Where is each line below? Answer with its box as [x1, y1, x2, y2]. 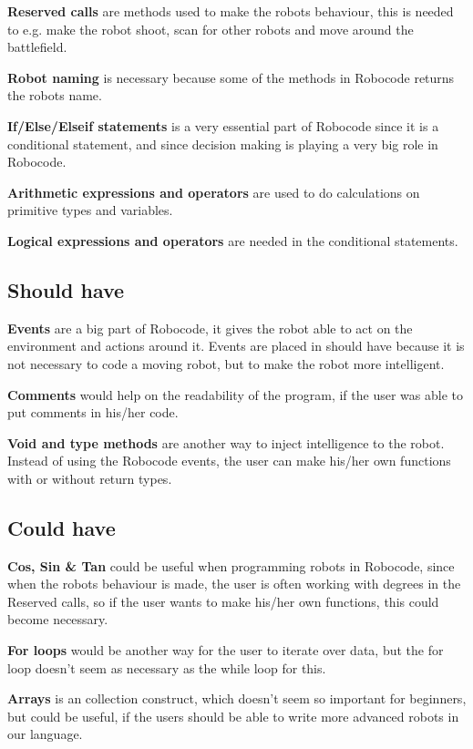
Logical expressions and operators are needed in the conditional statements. [7, 231, 458, 250]
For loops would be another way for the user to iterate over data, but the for [7, 641, 444, 660]
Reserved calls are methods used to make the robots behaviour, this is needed [7, 2, 454, 20]
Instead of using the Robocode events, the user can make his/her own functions [7, 451, 451, 470]
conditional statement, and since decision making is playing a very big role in [7, 134, 438, 153]
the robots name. [7, 86, 102, 105]
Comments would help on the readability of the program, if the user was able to [7, 385, 463, 404]
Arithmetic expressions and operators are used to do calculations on [7, 182, 420, 201]
